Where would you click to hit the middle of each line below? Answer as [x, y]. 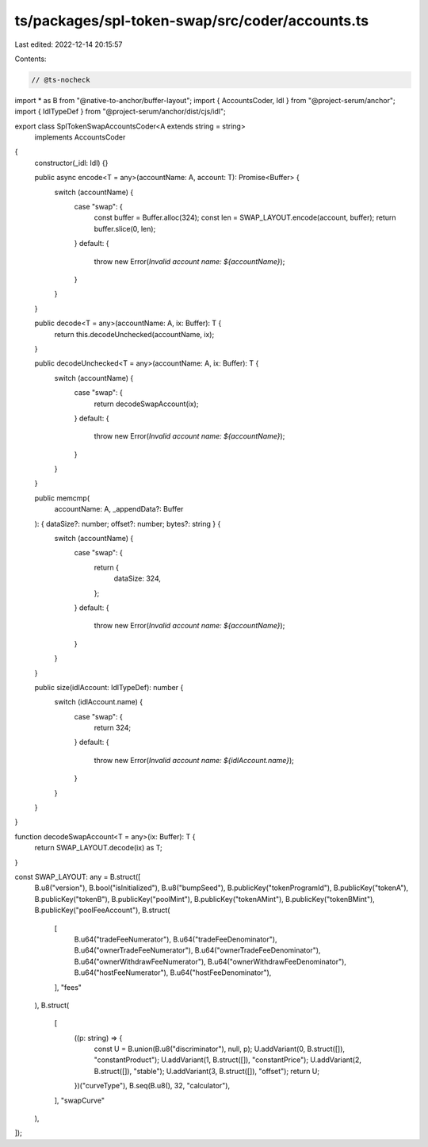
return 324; [112, 728]
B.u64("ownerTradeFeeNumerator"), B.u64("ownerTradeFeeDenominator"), [197, 950]
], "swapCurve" [79, 1100]
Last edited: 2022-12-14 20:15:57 [69, 44]
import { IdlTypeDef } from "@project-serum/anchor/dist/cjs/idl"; [120, 112]
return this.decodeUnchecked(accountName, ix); [134, 334]
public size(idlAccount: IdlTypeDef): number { [109, 687]
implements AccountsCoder [80, 137]
